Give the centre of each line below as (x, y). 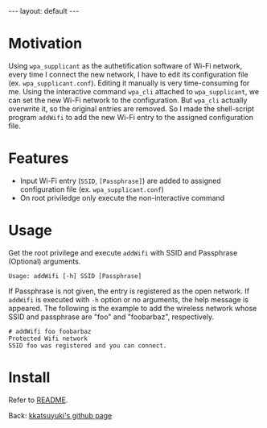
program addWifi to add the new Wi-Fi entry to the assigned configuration (131, 117)
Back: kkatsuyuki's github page (60, 415)
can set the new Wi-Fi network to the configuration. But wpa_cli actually (128, 100)
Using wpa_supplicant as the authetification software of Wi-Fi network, (125, 65)
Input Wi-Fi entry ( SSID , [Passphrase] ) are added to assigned (120, 181)
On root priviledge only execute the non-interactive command (122, 197)
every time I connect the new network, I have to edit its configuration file (128, 74)
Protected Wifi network (48, 339)
